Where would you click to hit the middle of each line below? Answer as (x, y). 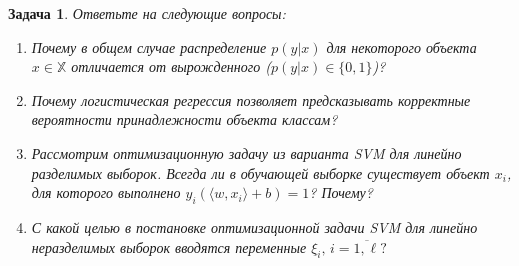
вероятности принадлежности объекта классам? (184, 119)
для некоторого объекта (401, 46)
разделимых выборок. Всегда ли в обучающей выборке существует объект (260, 172)
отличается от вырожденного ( (171, 66)
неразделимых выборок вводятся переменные (169, 246)
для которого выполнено (106, 192)
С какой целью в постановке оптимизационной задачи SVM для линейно (254, 226)
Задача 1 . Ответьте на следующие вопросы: (147, 13)
